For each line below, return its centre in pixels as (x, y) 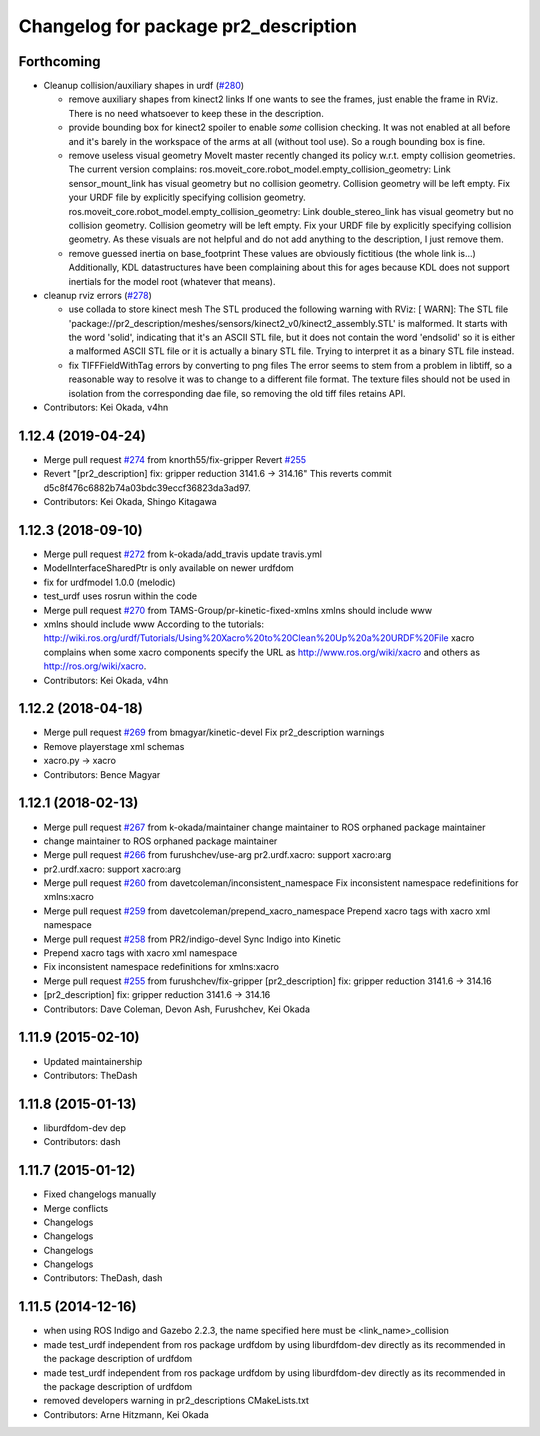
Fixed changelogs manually (100, 1194)
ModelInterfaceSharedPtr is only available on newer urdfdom (168, 568)
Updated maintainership (93, 1061)
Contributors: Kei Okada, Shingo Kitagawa (130, 502)
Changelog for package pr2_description (187, 26)
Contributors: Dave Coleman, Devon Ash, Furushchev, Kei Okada (176, 1009)
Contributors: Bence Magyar (102, 774)
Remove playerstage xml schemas (114, 746)
